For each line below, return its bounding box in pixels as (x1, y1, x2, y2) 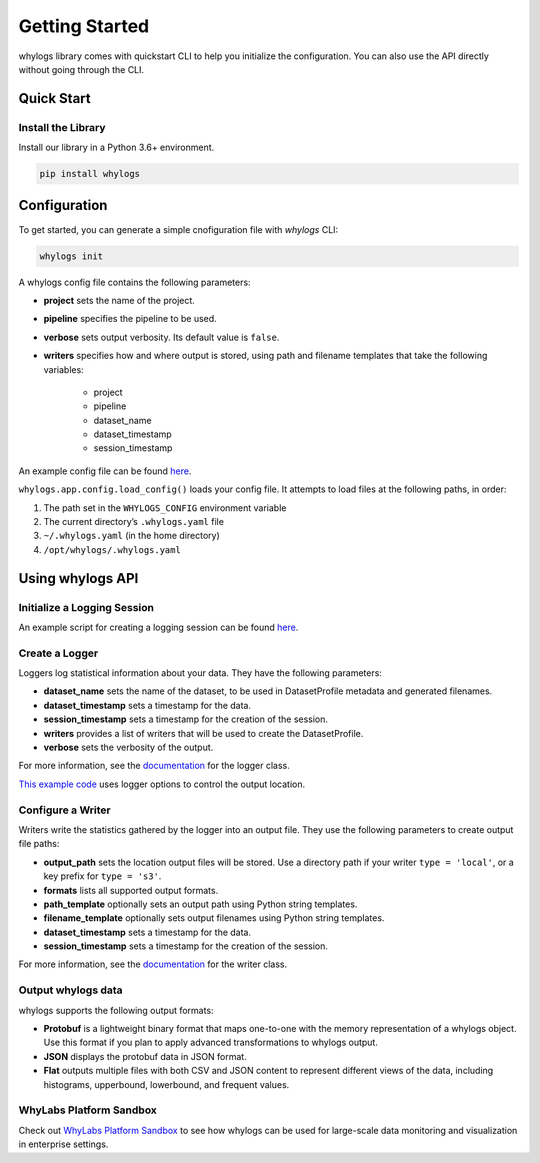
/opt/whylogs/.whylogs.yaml (43, 544, 182, 555)
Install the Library (18, 120, 106, 134)
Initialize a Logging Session (18, 600, 155, 614)
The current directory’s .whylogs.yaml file (43, 516, 225, 528)
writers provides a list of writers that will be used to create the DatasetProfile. (43, 727, 364, 739)
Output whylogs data (18, 983, 124, 997)
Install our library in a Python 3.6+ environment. (18, 141, 215, 154)
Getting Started (18, 15, 150, 37)
